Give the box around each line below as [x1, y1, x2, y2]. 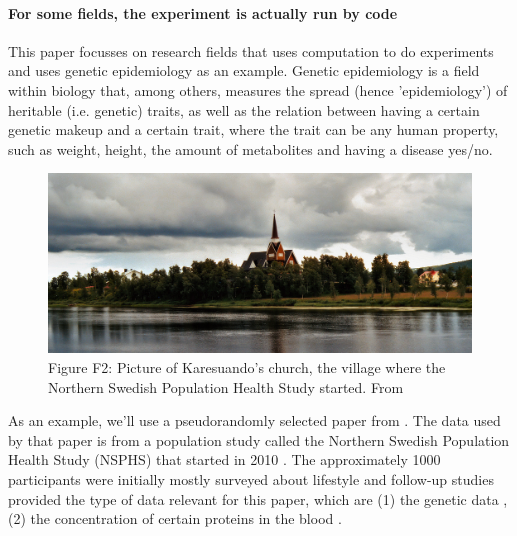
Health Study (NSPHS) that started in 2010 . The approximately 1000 [8, 449, 441, 470]
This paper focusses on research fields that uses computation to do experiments [8, 40, 494, 61]
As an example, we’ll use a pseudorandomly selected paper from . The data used [8, 410, 501, 431]
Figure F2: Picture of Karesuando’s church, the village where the [48, 357, 446, 378]
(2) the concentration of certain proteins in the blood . [8, 508, 342, 529]
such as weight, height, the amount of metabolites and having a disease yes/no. [8, 138, 493, 159]
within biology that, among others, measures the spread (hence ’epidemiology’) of [8, 79, 508, 100]
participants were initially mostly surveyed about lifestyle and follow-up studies [8, 469, 494, 490]
